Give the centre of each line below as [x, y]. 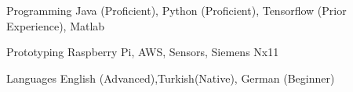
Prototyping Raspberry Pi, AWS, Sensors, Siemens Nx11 [143, 52]
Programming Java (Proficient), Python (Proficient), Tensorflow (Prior [176, 10]
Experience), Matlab [56, 25]
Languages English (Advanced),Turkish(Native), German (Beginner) [171, 78]
